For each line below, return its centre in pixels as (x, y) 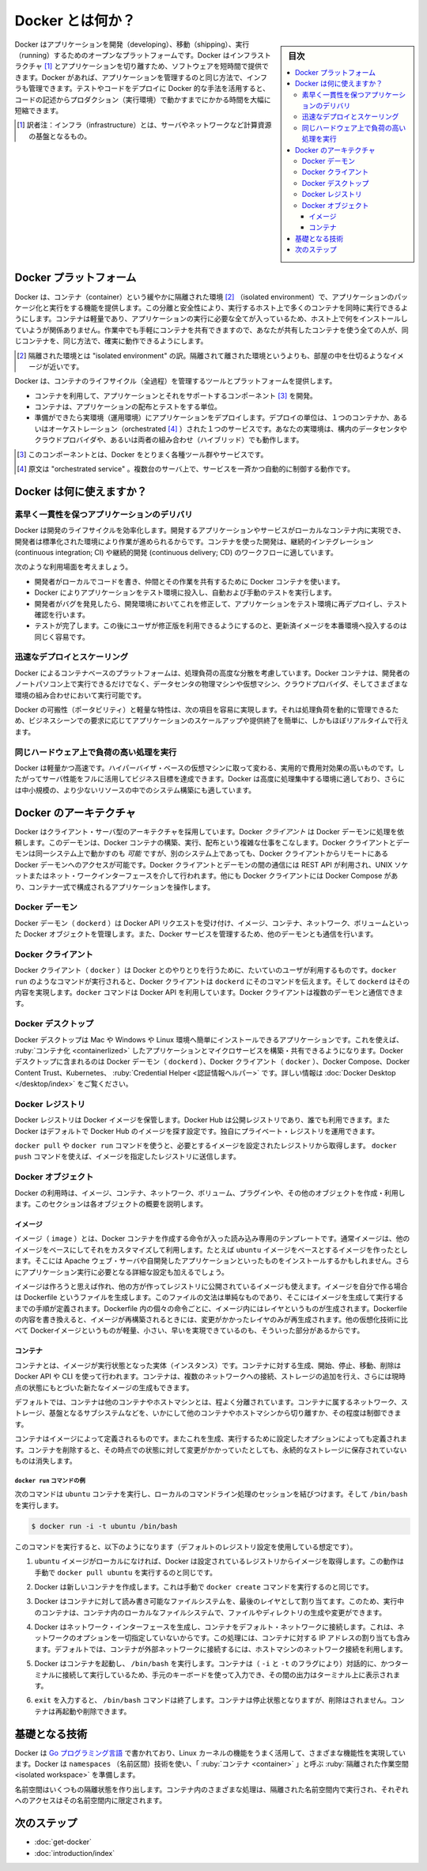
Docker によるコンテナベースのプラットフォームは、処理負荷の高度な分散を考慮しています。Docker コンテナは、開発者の (212, 673)
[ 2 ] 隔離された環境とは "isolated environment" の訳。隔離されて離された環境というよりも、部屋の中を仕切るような (204, 355)
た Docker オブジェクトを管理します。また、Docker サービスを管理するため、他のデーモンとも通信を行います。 (196, 934)
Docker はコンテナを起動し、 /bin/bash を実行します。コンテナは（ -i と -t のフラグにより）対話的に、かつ (215, 1664)
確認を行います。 (62, 614)
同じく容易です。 (62, 637)
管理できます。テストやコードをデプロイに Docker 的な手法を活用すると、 (149, 89)
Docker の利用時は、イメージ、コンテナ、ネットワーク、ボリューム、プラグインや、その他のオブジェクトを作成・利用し (210, 1193)
